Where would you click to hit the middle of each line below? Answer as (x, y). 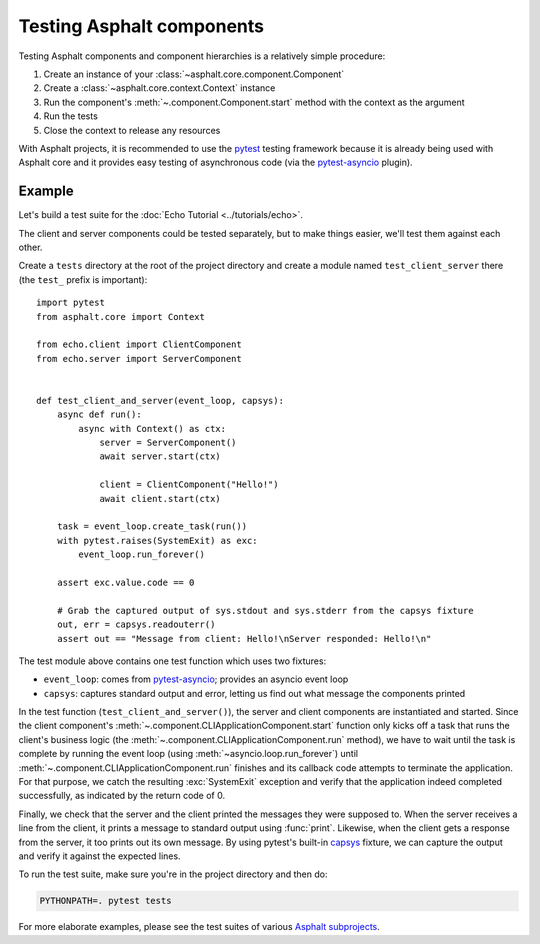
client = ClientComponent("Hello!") (189, 484)
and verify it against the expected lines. (99, 856)
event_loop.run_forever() (141, 554)
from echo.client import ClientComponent (139, 344)
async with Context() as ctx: (152, 428)
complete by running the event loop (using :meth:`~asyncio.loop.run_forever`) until (188, 754)
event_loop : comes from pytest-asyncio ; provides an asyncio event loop (196, 679)
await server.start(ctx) (160, 456)
